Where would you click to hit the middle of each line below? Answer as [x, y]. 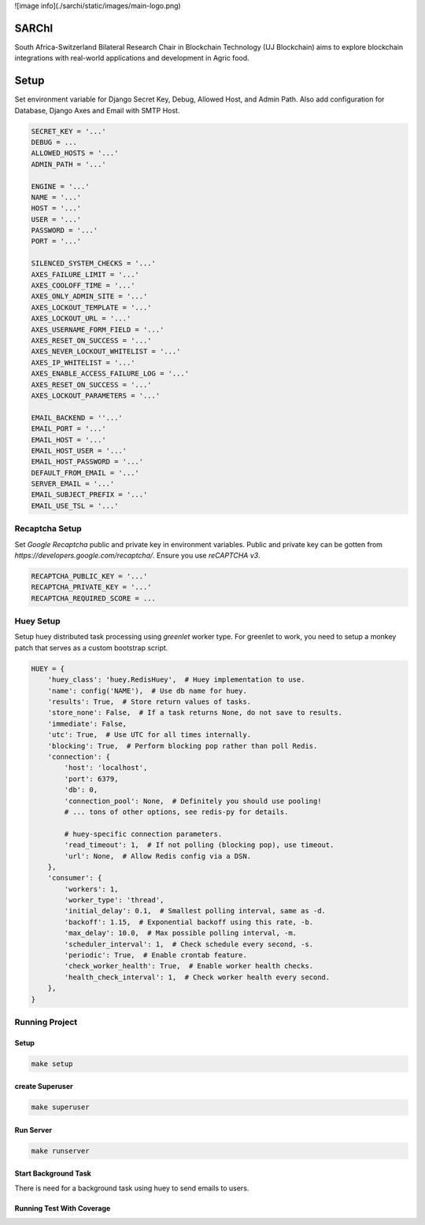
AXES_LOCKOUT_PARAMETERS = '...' [96, 395]
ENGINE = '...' [60, 186]
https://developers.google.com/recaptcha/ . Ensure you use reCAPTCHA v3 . [138, 555]
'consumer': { [75, 878]
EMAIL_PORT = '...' [68, 429]
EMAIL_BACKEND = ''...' [77, 418]
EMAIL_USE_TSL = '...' [75, 505]
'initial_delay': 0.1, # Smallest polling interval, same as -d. [195, 911]
